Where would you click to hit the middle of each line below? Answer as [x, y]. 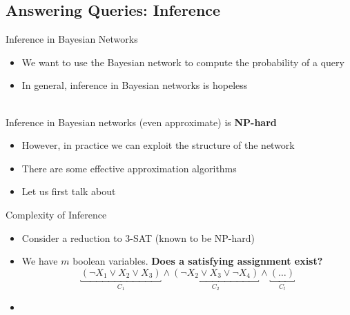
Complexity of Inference [56, 214]
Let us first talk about [69, 191]
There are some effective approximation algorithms [129, 168]
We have [40, 261]
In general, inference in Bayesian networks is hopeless [135, 85]
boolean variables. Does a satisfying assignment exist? [198, 261]
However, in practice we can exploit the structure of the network [158, 145]
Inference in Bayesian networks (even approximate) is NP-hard [141, 122]
